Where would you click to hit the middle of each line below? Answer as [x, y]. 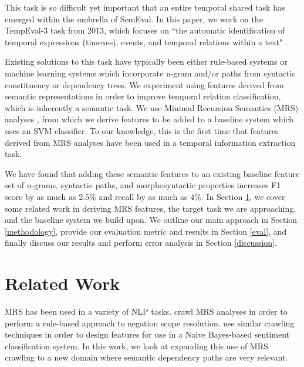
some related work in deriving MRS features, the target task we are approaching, [151, 208]
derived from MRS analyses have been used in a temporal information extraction [150, 142]
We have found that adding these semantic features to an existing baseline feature [152, 173]
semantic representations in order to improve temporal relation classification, [143, 96]
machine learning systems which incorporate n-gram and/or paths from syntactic [150, 73]
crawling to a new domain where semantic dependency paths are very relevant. [146, 357]
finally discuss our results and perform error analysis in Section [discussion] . [141, 243]
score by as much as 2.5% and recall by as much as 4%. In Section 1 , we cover [145, 196]
